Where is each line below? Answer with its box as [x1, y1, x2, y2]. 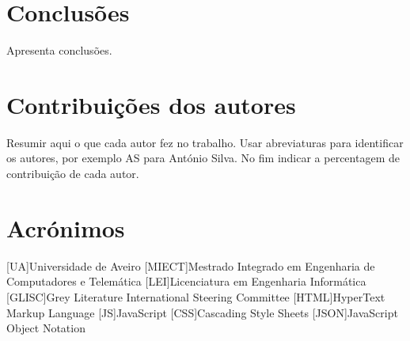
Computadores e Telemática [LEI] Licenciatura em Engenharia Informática [6, 273, 366, 290]
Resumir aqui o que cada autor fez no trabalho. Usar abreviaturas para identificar [6, 134, 404, 150]
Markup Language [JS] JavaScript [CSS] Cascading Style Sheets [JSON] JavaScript [6, 304, 398, 320]
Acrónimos [6, 211, 125, 244]
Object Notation [6, 320, 85, 336]
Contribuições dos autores [6, 88, 296, 120]
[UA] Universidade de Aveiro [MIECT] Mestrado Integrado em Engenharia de [6, 257, 375, 274]
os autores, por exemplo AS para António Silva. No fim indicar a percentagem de [6, 150, 400, 166]
